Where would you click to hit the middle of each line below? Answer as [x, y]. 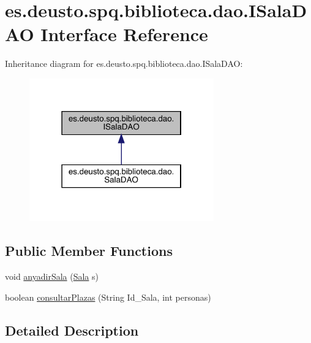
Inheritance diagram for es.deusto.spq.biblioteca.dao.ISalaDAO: [124, 64]
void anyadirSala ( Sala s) [52, 276]
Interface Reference [124, 34]
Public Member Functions [89, 251]
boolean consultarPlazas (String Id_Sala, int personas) [108, 297]
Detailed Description [72, 330]
